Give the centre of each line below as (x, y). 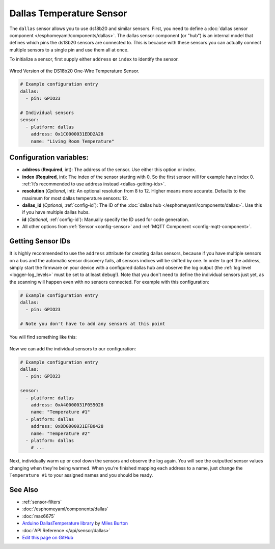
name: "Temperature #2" (60, 433)
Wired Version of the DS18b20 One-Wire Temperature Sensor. (74, 71)
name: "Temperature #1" (60, 412)
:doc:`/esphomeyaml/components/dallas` (65, 509)
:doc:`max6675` (39, 516)
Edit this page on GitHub (48, 537)
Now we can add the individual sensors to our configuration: (73, 348)
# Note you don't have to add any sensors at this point (93, 324)
